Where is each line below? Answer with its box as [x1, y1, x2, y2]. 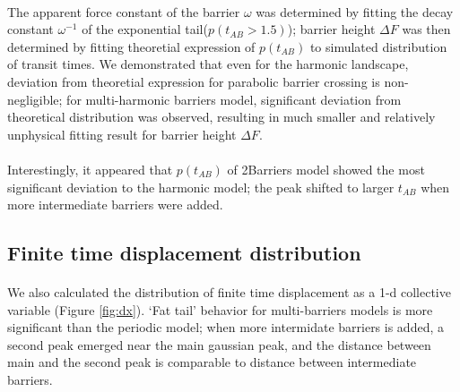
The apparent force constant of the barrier [7, 2, 240, 21]
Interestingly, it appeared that [7, 159, 173, 178]
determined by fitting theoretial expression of [7, 37, 256, 55]
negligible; [7, 89, 63, 108]
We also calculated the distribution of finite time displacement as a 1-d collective [7, 283, 451, 302]
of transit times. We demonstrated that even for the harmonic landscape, [7, 55, 409, 73]
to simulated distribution [309, 37, 447, 55]
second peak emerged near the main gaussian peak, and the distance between [7, 335, 431, 354]
